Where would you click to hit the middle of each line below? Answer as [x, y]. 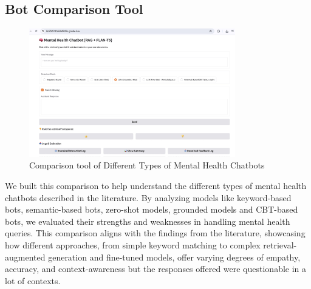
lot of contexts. [33, 280]
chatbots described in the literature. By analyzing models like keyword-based [148, 197]
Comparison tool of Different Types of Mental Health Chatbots [147, 165]
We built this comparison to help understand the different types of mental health [156, 186]
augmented [25, 257]
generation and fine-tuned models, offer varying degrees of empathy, [174, 257]
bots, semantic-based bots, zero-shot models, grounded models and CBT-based [152, 209]
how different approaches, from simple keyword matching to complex [133, 245]
